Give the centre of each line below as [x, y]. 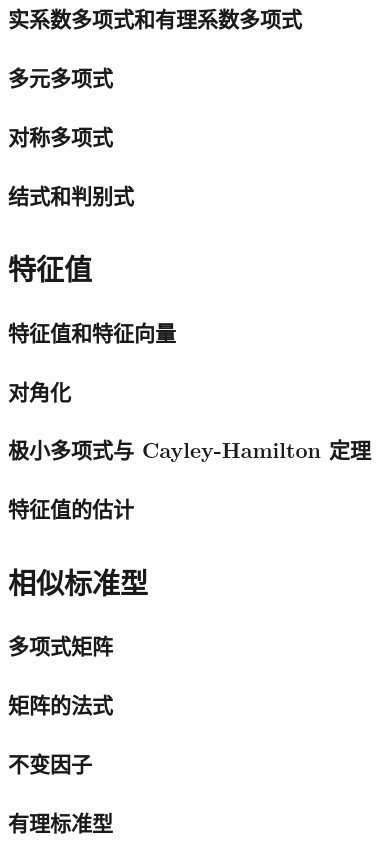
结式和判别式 [71, 194]
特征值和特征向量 [92, 331]
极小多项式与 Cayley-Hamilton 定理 [189, 449]
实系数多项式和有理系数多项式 [155, 18]
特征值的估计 [71, 508]
